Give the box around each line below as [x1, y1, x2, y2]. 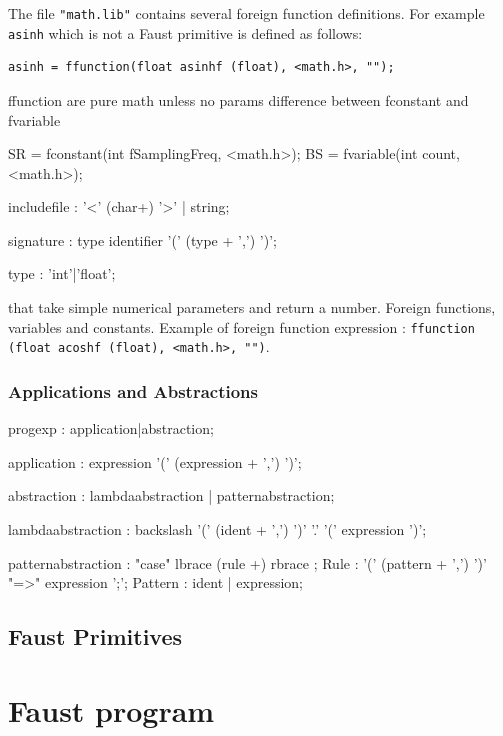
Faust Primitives [8, 621, 183, 652]
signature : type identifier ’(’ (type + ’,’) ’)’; [8, 229, 277, 250]
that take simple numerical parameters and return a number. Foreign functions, [8, 297, 496, 318]
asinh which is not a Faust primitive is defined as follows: [8, 22, 363, 43]
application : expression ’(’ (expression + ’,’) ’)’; [8, 451, 302, 472]
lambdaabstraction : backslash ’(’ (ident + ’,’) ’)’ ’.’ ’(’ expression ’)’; [8, 518, 427, 539]
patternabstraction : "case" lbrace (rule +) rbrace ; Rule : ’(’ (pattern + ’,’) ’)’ [8, 552, 487, 573]
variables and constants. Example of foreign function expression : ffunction [8, 316, 475, 337]
